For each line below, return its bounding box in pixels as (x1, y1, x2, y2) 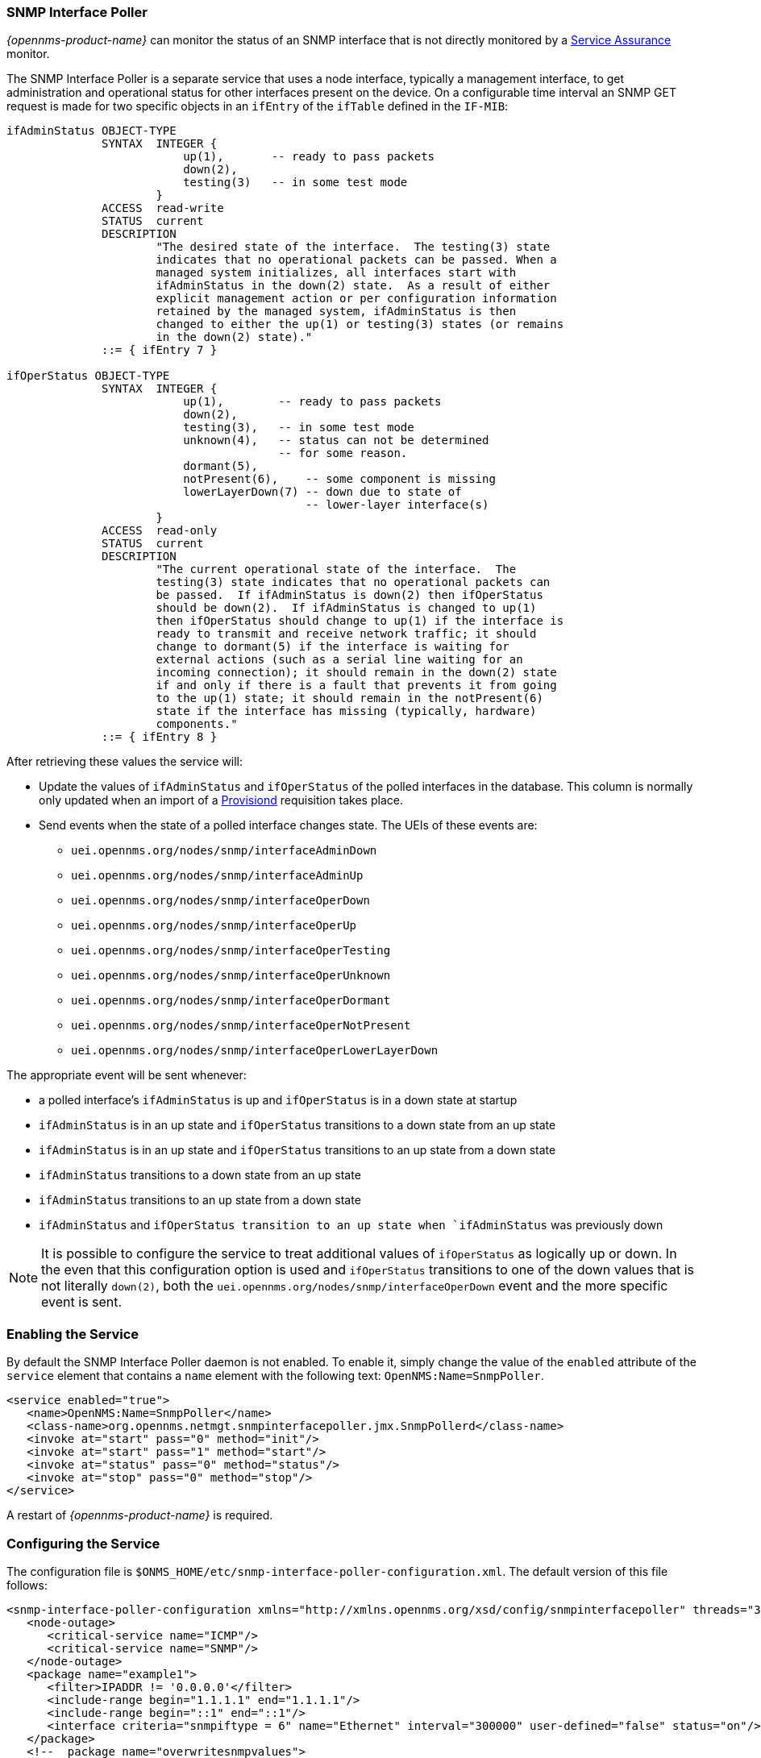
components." (156, 717, 238, 731)
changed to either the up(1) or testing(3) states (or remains (156, 318, 564, 331)
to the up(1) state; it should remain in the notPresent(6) (156, 692, 543, 705)
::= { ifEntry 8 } (102, 730, 218, 744)
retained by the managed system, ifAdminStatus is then (156, 305, 517, 318)
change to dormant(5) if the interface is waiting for (156, 640, 509, 654)
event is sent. (41, 1294, 123, 1311)
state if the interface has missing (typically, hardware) (156, 704, 537, 718)
